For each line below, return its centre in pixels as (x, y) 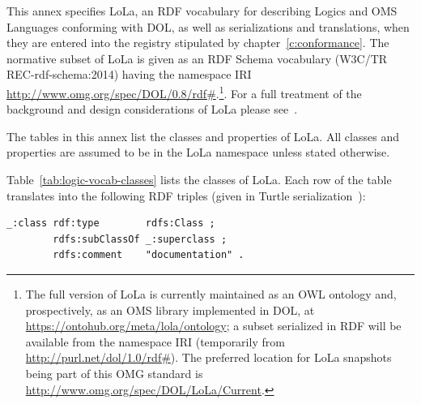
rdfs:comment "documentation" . (149, 255)
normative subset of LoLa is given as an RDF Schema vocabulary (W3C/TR (197, 58)
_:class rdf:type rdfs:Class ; (111, 223)
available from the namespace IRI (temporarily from (155, 341)
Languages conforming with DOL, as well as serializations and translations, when (208, 26)
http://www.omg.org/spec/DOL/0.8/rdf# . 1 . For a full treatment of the (184, 92)
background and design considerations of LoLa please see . (152, 109)
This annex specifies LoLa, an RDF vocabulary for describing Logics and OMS (202, 11)
